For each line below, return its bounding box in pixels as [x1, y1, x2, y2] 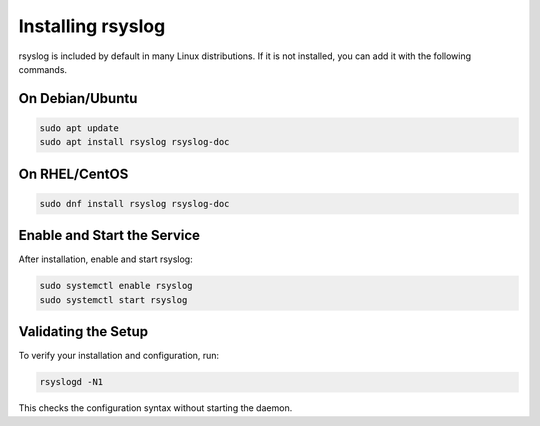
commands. [18, 63, 68, 75]
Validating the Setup [18, 323, 149, 340]
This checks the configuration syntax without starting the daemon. [18, 402, 293, 414]
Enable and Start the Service [18, 227, 200, 244]
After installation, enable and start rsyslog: [18, 253, 194, 265]
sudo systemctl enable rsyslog [39, 280, 194, 292]
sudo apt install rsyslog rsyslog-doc [39, 136, 230, 148]
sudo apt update [39, 122, 120, 134]
